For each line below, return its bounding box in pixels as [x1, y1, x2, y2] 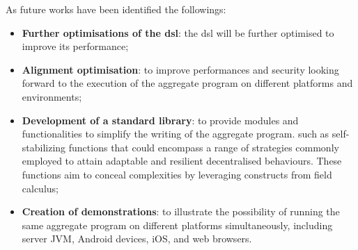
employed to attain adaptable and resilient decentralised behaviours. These [22, 153, 342, 168]
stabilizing [22, 140, 66, 154]
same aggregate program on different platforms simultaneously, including [22, 217, 333, 232]
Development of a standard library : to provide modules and [22, 112, 299, 127]
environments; [22, 89, 82, 103]
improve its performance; [22, 39, 129, 53]
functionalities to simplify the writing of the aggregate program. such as [22, 126, 329, 141]
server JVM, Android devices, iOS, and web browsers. [22, 231, 252, 246]
